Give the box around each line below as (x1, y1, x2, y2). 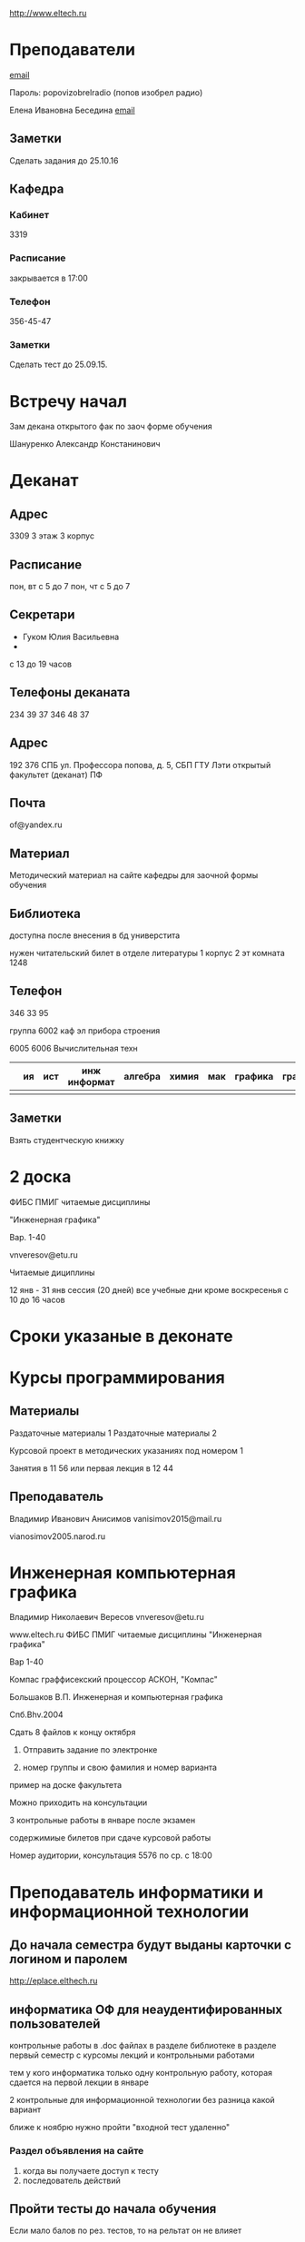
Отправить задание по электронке (22, 1744, 158, 1755)
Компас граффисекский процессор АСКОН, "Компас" (9, 1674, 218, 1685)
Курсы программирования (9, 1367, 225, 1388)
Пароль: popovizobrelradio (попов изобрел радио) (9, 86, 203, 98)
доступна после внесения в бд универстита (9, 930, 181, 941)
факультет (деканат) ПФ (9, 769, 103, 780)
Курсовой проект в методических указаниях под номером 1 (9, 1445, 243, 1456)
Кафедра (9, 182, 64, 197)
